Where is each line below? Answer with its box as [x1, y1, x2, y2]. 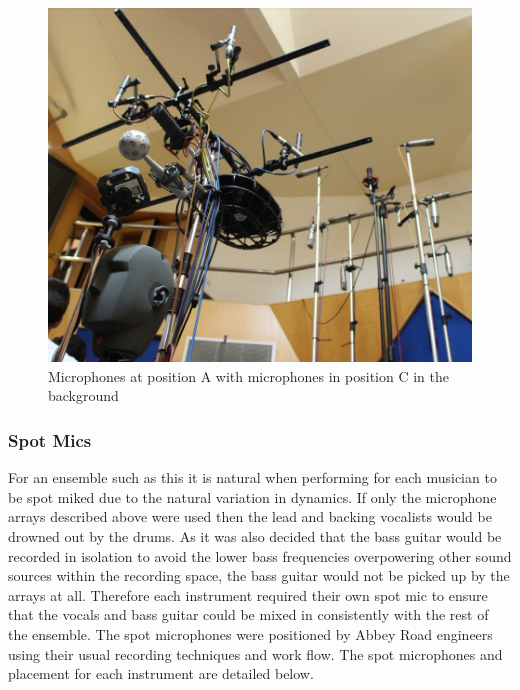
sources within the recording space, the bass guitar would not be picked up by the [8, 565, 510, 586]
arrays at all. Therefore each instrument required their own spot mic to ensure [8, 584, 488, 605]
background [48, 385, 119, 406]
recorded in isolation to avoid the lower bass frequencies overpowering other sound [8, 545, 512, 566]
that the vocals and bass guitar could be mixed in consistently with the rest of [8, 604, 489, 625]
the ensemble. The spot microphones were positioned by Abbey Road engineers [8, 623, 493, 644]
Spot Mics [8, 427, 92, 452]
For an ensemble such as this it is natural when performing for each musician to [8, 467, 497, 488]
